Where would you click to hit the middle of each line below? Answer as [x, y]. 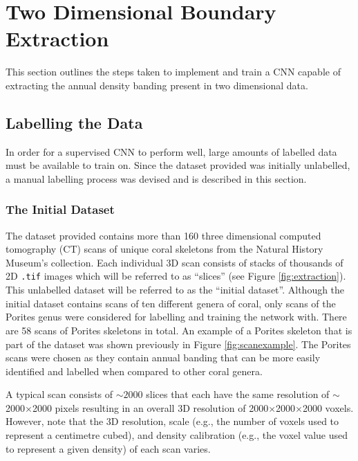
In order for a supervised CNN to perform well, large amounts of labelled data [171, 151]
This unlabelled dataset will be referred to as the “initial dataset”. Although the [175, 290]
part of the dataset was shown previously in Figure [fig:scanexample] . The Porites [178, 344]
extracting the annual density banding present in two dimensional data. [157, 85]
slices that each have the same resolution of [238, 394]
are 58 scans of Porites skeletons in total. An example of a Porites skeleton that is [179, 330]
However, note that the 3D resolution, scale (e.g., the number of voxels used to [172, 421]
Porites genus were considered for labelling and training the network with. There [176, 317]
